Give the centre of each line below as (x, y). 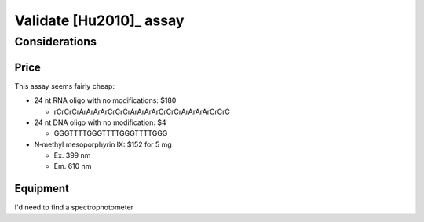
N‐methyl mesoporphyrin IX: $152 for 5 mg (103, 144)
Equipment (42, 189)
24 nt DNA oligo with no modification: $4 (100, 122)
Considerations (56, 42)
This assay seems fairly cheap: (65, 86)
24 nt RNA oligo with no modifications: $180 (105, 100)
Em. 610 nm (73, 166)
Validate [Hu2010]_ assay (99, 20)
